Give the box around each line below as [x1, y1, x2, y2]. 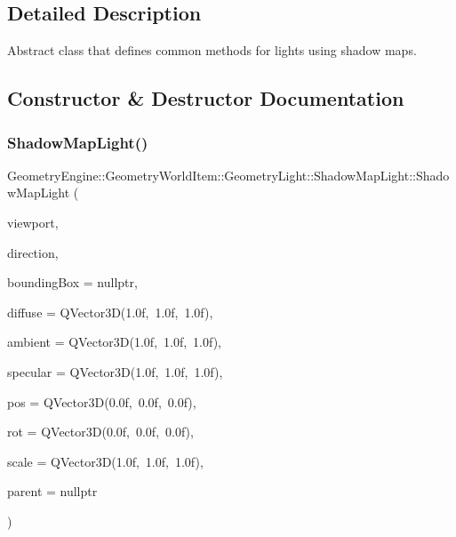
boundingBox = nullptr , [7, 273, 138, 292]
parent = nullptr [7, 482, 98, 501]
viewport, [7, 212, 59, 231]
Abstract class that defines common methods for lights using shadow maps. [7, 41, 417, 60]
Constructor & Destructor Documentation [7, 84, 404, 112]
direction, [7, 243, 59, 261]
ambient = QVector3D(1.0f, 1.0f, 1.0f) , [7, 333, 222, 351]
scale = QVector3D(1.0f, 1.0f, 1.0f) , [7, 452, 204, 470]
